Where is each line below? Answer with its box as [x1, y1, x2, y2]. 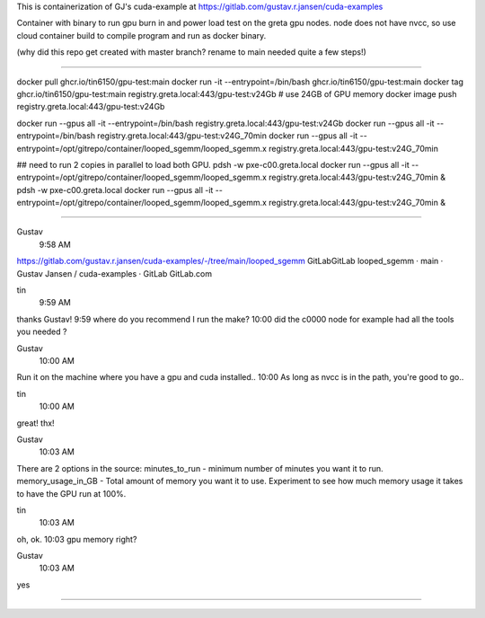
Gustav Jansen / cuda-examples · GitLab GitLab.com [16, 268, 213, 278]
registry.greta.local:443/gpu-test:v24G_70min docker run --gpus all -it [97, 130, 358, 141]
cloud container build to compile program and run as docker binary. [16, 30, 267, 40]
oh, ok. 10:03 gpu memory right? [16, 534, 137, 544]
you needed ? [16, 326, 67, 337]
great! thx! [16, 418, 55, 428]
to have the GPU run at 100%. [16, 488, 127, 499]
